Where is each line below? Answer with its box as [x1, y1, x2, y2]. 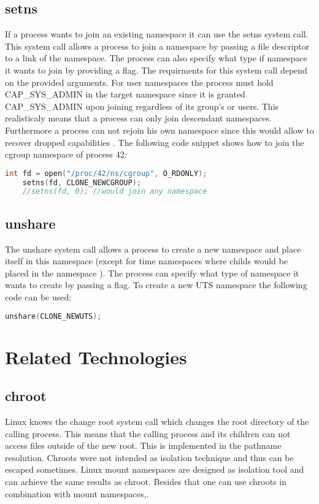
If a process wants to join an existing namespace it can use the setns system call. [5, 28, 309, 40]
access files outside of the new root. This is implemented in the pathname [5, 439, 282, 452]
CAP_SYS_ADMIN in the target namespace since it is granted [5, 88, 245, 101]
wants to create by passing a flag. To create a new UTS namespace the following [5, 278, 307, 291]
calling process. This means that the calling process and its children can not [5, 427, 291, 440]
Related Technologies [5, 344, 187, 369]
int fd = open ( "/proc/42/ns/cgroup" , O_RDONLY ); [5, 169, 207, 178]
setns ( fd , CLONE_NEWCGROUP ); [22, 178, 141, 187]
